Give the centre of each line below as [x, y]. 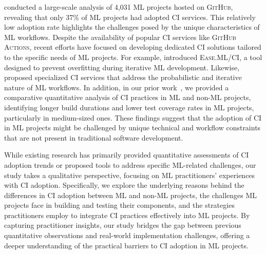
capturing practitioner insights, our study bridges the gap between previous [123, 225]
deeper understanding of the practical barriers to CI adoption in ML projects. [126, 245]
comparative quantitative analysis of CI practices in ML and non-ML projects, [128, 97]
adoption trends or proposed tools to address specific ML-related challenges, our [130, 164]
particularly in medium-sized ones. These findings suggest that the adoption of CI [133, 117]
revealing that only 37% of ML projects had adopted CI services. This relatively [130, 17]
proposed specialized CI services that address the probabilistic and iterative [123, 77]
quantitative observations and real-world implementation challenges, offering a [127, 235]
